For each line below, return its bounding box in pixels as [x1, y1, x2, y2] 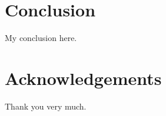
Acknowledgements [5, 66, 162, 90]
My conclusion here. [5, 32, 77, 44]
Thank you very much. [5, 100, 87, 112]
